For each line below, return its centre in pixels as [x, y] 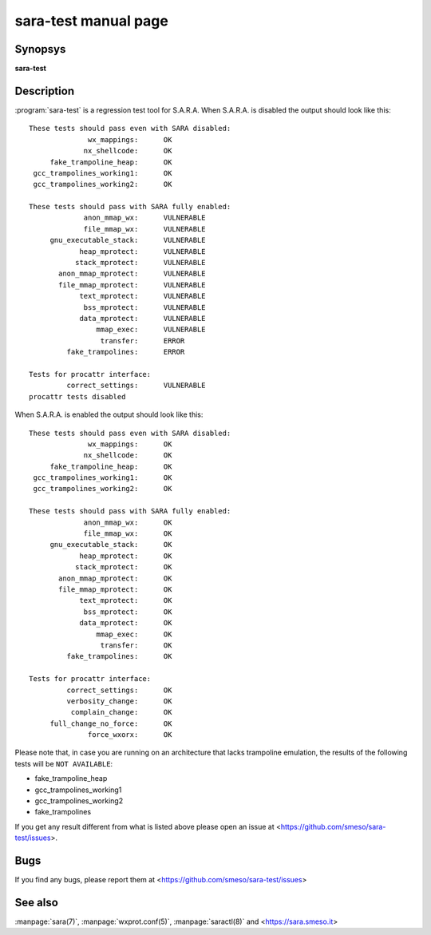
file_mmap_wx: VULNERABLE [145, 229]
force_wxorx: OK [130, 735]
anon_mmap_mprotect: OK [115, 578]
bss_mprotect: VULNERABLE [145, 307]
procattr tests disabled [77, 396]
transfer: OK [136, 645]
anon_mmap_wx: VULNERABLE [145, 218]
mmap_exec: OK [134, 634]
